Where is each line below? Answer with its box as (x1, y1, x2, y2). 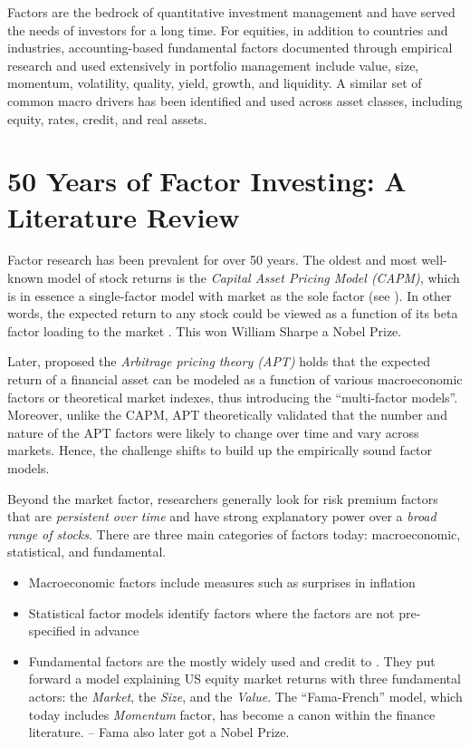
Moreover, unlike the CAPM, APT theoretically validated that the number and (7, 405, 447, 424)
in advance (80, 621, 139, 640)
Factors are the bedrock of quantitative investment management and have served (7, 3, 456, 21)
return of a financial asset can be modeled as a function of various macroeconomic (7, 370, 463, 389)
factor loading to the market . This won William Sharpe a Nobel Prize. (7, 321, 402, 340)
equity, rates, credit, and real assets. (7, 109, 207, 128)
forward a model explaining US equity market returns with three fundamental (28, 669, 461, 688)
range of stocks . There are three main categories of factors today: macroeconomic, (7, 524, 461, 543)
